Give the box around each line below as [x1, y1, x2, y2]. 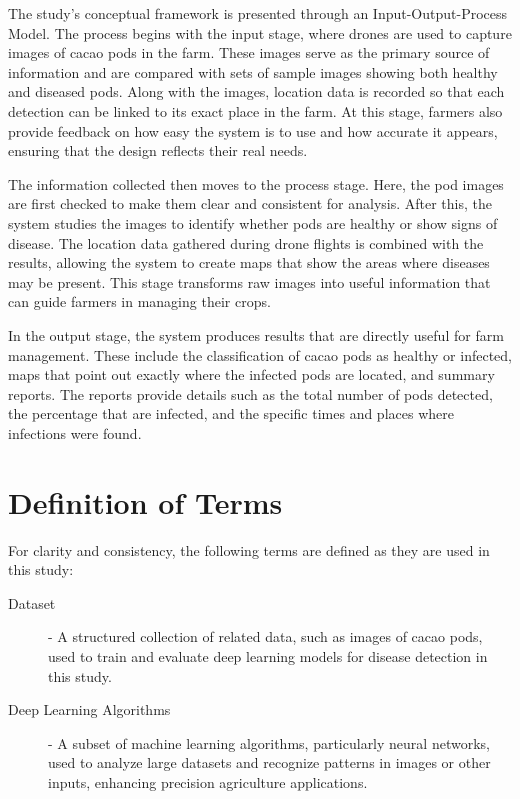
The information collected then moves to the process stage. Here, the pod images [8, 173, 504, 194]
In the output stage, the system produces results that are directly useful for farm [8, 324, 504, 345]
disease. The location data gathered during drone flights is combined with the [8, 232, 484, 253]
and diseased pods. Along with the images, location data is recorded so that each [8, 81, 505, 102]
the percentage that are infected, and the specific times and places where [8, 403, 454, 424]
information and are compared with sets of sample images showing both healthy [8, 61, 498, 82]
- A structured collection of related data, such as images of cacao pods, [48, 626, 483, 647]
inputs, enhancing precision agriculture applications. [48, 771, 368, 792]
